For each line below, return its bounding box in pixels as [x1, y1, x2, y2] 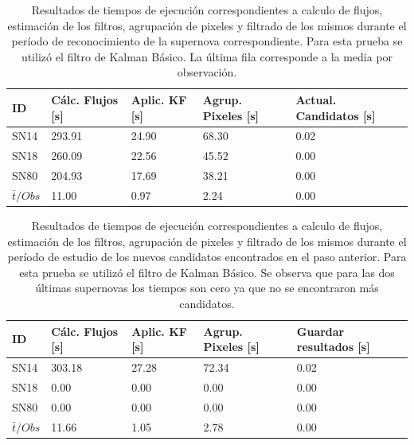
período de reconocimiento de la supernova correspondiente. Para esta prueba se [11, 33, 403, 49]
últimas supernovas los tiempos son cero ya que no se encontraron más [35, 279, 379, 296]
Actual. [295, 91, 337, 107]
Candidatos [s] [295, 107, 376, 123]
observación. [177, 64, 237, 80]
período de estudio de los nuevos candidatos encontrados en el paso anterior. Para [7, 248, 407, 265]
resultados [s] [296, 338, 370, 355]
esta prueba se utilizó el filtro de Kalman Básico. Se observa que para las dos [19, 263, 395, 280]
